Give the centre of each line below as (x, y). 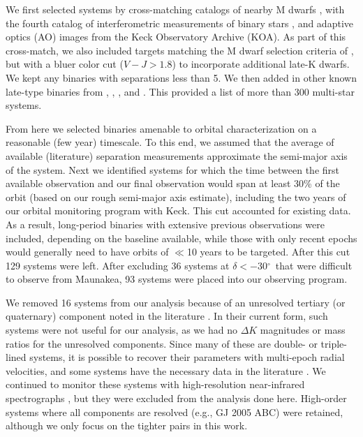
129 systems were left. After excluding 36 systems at (118, 265)
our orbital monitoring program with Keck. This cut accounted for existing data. (178, 210)
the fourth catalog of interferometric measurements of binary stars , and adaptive (179, 23)
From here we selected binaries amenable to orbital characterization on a (161, 128)
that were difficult (314, 265)
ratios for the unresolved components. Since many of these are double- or (162, 343)
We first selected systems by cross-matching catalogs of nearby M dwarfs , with (175, 9)
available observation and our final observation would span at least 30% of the (173, 183)
